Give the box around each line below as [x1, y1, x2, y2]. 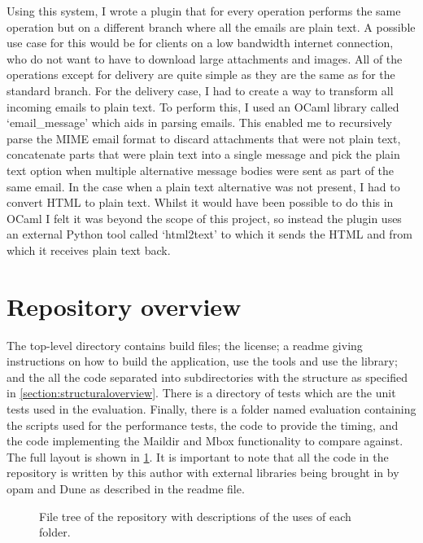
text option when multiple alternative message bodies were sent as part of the [7, 161, 395, 178]
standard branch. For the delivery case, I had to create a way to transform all [7, 81, 394, 99]
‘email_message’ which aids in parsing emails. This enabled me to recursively [7, 114, 392, 131]
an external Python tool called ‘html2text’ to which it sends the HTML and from [7, 226, 412, 243]
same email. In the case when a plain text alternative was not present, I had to [7, 177, 400, 195]
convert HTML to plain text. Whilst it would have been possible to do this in [7, 194, 394, 211]
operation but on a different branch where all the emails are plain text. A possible [7, 18, 416, 35]
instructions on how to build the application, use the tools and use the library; [7, 353, 398, 370]
